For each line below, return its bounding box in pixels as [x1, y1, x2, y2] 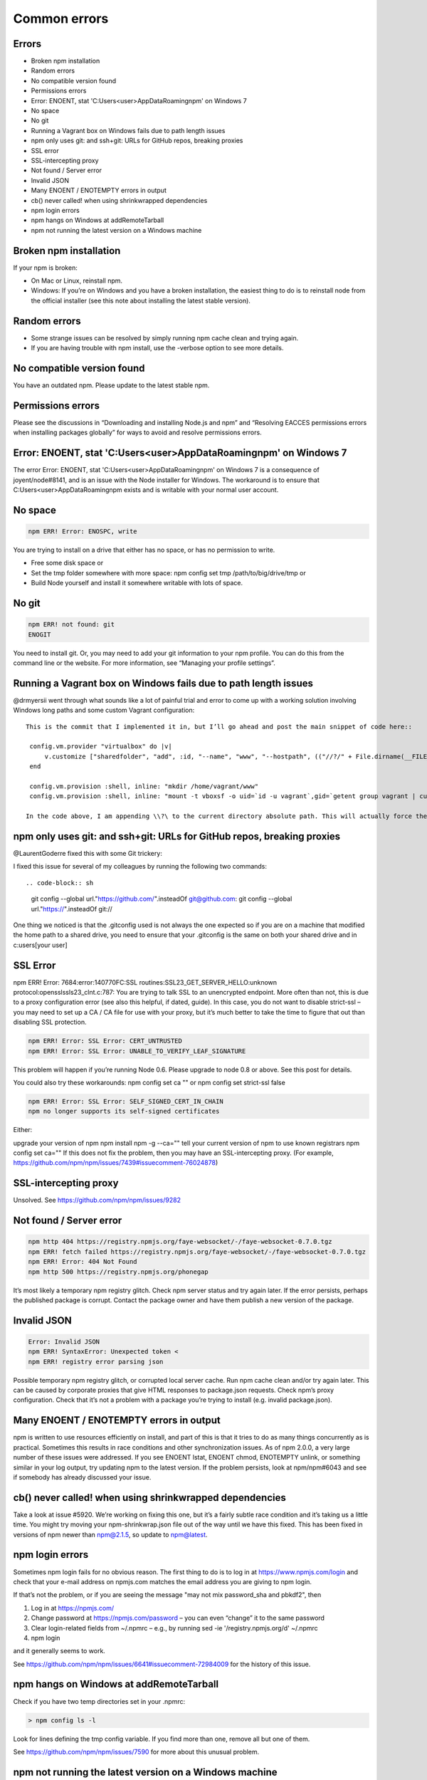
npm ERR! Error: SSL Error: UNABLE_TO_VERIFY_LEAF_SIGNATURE [28, 1047, 246, 1055]
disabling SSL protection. [13, 1018, 87, 1027]
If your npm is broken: [13, 263, 78, 272]
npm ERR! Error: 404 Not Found [28, 1257, 138, 1266]
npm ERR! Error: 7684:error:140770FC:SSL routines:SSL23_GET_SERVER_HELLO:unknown [13, 978, 278, 986]
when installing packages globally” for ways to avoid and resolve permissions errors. [13, 428, 263, 437]
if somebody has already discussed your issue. [13, 1472, 152, 1481]
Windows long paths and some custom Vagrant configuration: [13, 706, 195, 715]
